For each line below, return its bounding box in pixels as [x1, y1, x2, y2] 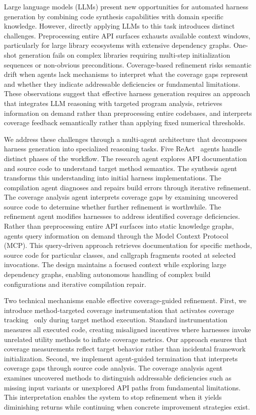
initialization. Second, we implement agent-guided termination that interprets [4, 353, 238, 363]
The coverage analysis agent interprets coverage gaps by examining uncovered [4, 192, 238, 202]
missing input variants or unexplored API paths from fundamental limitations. [4, 382, 241, 392]
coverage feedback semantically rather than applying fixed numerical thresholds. [4, 117, 246, 128]
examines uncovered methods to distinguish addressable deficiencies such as [4, 372, 231, 382]
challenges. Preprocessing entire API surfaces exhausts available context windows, [4, 30, 251, 40]
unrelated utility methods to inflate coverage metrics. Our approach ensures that [4, 334, 248, 344]
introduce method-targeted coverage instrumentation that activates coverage [4, 305, 234, 315]
